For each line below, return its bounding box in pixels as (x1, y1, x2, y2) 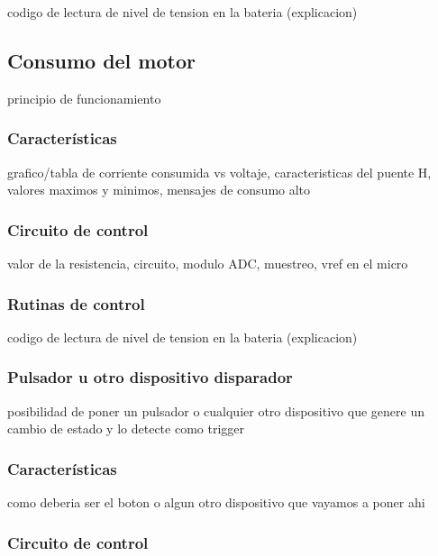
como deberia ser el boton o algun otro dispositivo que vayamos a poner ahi (7, 493, 425, 512)
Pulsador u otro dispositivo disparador (7, 366, 293, 388)
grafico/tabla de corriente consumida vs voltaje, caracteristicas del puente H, (7, 162, 432, 181)
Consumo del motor (7, 46, 196, 74)
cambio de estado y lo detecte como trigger (7, 419, 244, 438)
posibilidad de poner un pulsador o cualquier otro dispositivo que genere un (7, 401, 424, 420)
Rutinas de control (7, 292, 145, 314)
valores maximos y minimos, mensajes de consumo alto (7, 180, 311, 199)
